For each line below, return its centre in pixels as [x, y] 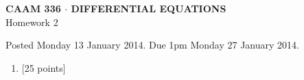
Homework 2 [32, 22]
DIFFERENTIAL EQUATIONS [149, 8]
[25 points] [44, 67]
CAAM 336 [33, 8]
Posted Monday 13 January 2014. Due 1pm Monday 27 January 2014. [152, 45]
